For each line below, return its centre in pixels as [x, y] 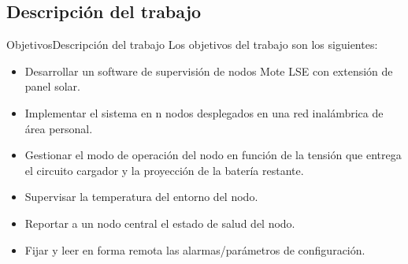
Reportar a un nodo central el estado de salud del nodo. [160, 223]
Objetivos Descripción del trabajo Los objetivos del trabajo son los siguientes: [192, 45]
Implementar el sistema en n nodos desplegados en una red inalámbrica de [204, 112]
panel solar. [52, 86]
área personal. [59, 128]
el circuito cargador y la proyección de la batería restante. [164, 170]
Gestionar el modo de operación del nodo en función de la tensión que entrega [213, 155]
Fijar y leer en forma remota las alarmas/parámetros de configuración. [195, 249]
